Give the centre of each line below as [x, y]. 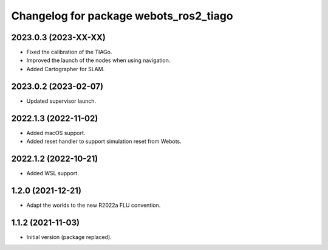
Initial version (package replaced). [69, 237]
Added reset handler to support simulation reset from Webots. [104, 141]
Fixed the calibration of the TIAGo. [69, 52]
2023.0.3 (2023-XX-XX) [58, 37]
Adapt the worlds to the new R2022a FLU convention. [94, 205]
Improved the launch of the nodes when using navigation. [98, 60]
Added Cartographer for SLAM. [66, 69]
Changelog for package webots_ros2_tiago [122, 16]
